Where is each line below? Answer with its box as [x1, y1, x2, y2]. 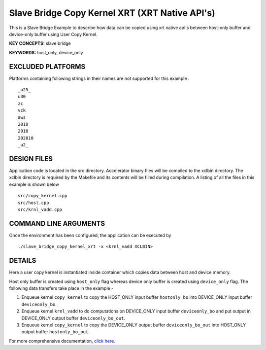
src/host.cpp [18, 200, 49, 206]
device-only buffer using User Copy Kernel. [9, 31, 98, 37]
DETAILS [9, 256, 36, 265]
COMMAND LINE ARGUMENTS [9, 219, 105, 228]
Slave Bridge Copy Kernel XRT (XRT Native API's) [9, 7, 215, 18]
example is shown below [9, 181, 59, 187]
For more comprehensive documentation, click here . [9, 338, 115, 344]
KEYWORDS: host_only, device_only [9, 49, 83, 55]
